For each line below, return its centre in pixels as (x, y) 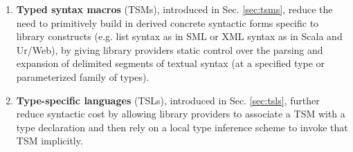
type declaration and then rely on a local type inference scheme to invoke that (182, 127)
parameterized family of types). (83, 76)
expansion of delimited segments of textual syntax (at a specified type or (171, 63)
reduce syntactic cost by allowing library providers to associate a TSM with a (181, 114)
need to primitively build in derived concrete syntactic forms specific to (168, 22)
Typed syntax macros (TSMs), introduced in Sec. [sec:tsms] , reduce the (174, 9)
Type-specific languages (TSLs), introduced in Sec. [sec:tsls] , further (168, 100)
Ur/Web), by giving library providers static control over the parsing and (170, 49)
